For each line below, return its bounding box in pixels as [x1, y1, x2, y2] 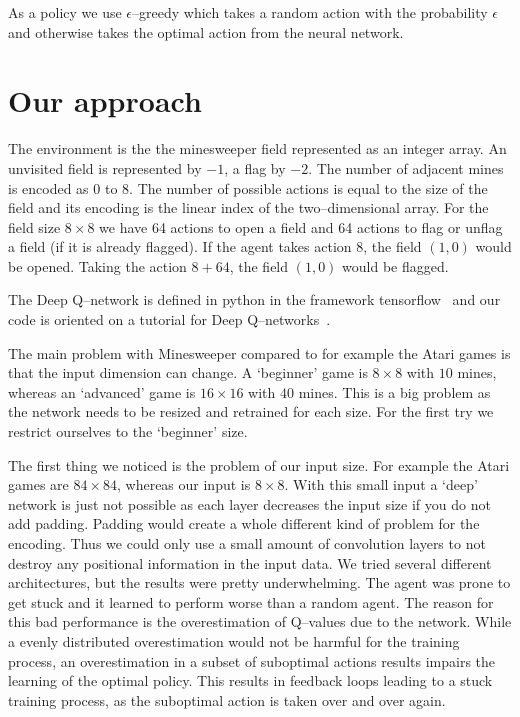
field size [8, 216, 61, 237]
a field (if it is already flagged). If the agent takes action [8, 236, 352, 257]
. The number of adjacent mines [308, 157, 504, 178]
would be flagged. [342, 255, 449, 276]
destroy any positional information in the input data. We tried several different [8, 552, 492, 573]
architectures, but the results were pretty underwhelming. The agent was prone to [8, 572, 511, 593]
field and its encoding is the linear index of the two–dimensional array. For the [8, 197, 489, 218]
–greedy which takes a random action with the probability [132, 2, 488, 22]
